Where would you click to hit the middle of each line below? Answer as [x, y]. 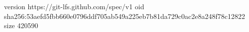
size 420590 [21, 25]
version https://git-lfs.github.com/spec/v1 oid [74, 6]
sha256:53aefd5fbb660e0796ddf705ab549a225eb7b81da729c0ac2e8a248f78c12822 [124, 16]
